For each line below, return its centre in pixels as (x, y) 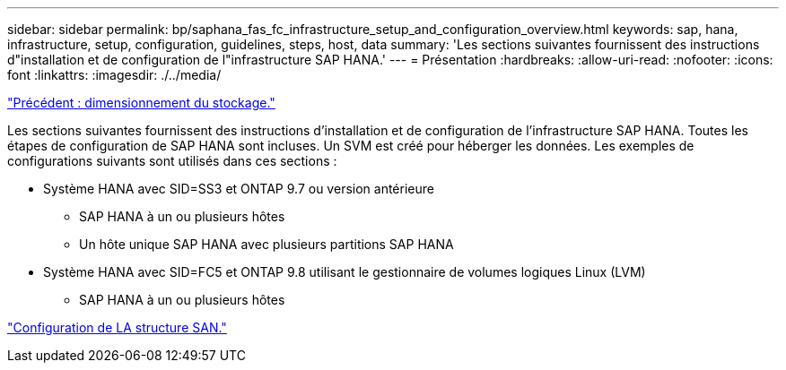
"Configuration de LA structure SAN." (117, 327)
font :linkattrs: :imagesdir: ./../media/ (114, 75)
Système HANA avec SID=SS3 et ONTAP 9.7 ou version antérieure (239, 189)
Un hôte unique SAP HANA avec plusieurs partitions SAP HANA (266, 244)
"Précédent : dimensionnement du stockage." (141, 103)
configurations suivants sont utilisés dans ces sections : (172, 161)
